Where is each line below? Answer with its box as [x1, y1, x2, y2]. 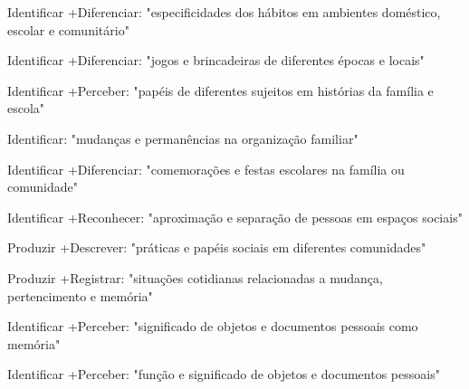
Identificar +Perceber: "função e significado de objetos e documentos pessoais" [7, 365, 440, 384]
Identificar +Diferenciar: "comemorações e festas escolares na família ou [7, 159, 405, 178]
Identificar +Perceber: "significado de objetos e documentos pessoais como [7, 317, 418, 336]
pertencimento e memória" [7, 286, 153, 305]
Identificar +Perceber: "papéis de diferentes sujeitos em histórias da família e [7, 81, 434, 100]
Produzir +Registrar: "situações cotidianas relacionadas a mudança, [7, 268, 383, 287]
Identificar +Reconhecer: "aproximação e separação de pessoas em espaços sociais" [7, 207, 463, 226]
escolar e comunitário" [7, 20, 129, 39]
